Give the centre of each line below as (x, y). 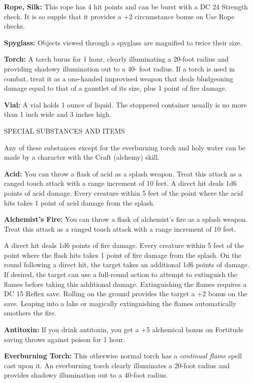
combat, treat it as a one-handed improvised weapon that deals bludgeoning (119, 78)
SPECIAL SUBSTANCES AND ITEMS (64, 130)
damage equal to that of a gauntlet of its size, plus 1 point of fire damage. (115, 88)
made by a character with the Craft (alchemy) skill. (82, 157)
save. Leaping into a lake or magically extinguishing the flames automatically (120, 303)
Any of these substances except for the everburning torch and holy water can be (125, 147)
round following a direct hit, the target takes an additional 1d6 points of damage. (127, 264)
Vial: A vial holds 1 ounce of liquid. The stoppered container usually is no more (126, 104)
